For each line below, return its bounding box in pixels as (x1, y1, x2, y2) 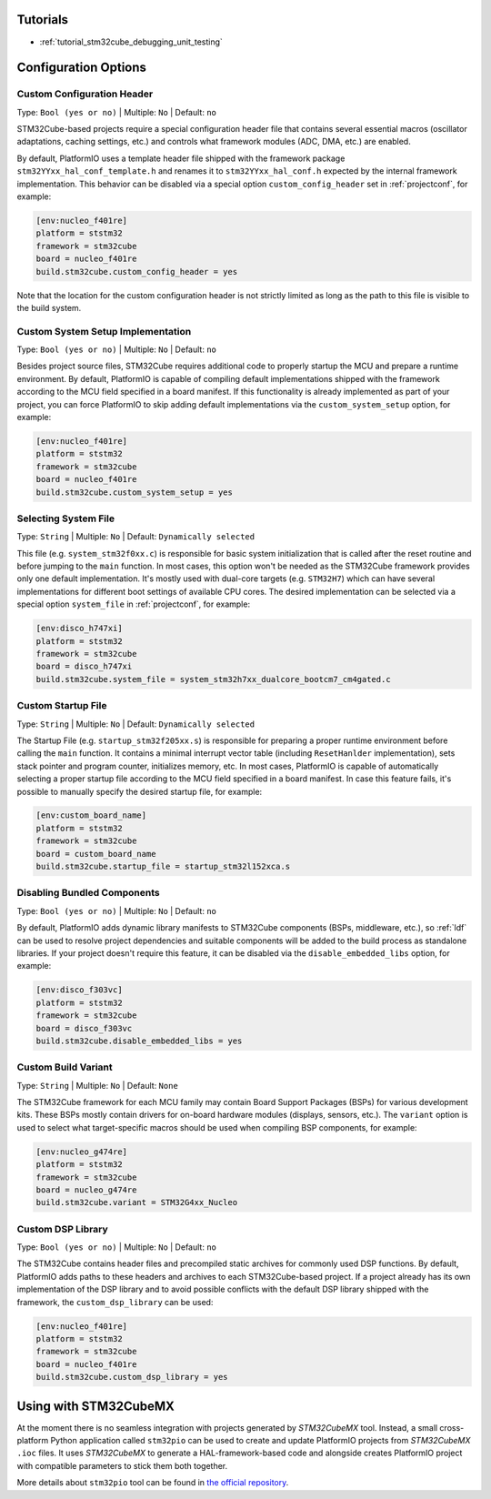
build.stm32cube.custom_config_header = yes (35, 267, 238, 277)
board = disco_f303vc (35, 1023, 133, 1033)
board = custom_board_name (35, 849, 156, 859)
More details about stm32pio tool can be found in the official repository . (16, 1477, 289, 1488)
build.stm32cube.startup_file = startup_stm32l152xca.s (35, 861, 291, 872)
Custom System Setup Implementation (16, 325, 192, 337)
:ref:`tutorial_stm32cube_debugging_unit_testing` (39, 36, 223, 47)
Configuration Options (16, 60, 147, 75)
